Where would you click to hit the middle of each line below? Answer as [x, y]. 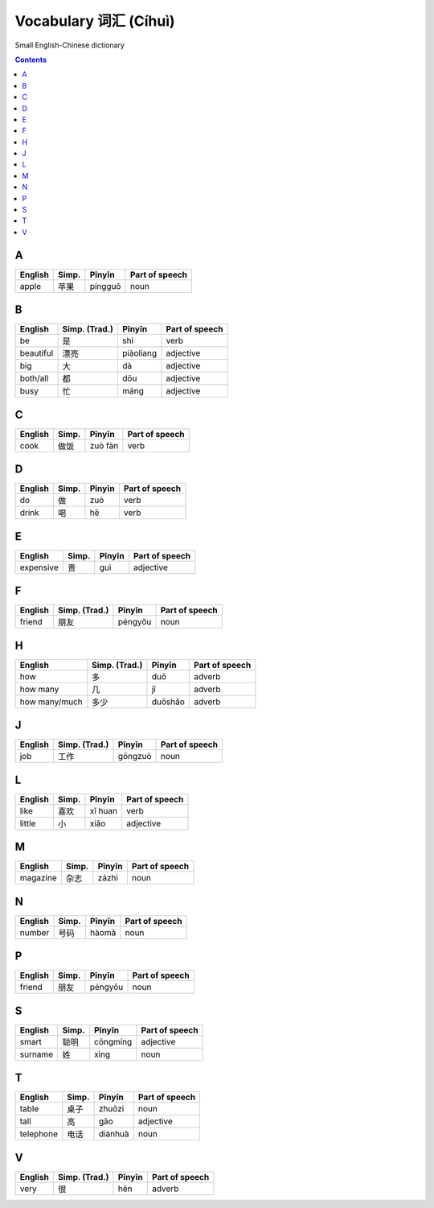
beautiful [37, 353]
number [35, 932]
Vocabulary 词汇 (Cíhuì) [95, 21]
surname [37, 1054]
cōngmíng [113, 1041]
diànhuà [114, 1134]
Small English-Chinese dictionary [70, 45]
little [28, 823]
